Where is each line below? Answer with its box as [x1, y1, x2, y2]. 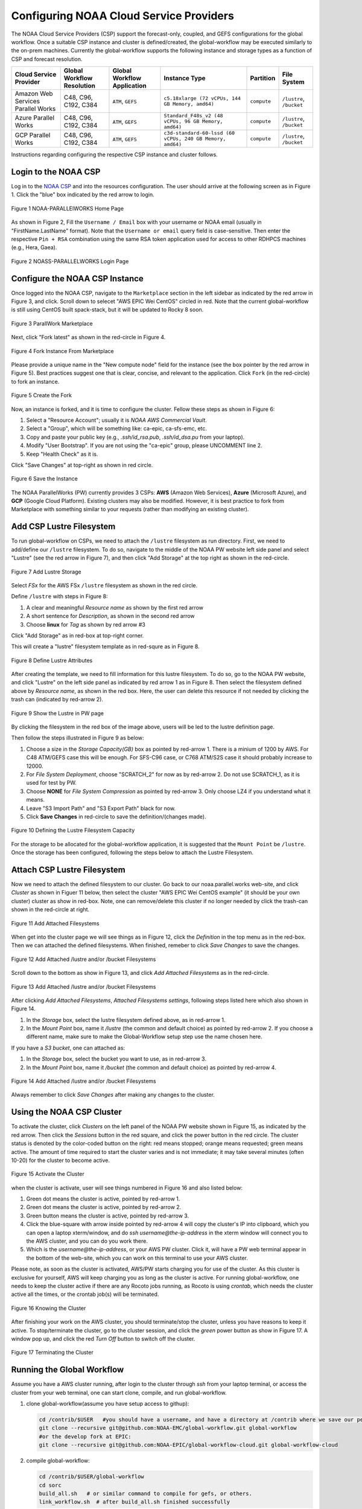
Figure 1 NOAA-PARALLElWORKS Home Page [11, 205, 124, 212]
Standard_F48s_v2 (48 [164, 112, 223, 119]
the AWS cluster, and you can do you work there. [26, 1237, 148, 1245]
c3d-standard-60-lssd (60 [164, 130, 235, 136]
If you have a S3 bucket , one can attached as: [11, 1044, 125, 1051]
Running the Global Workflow [11, 1365, 124, 1375]
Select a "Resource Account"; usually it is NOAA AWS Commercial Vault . [26, 416, 208, 424]
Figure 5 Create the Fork [11, 392, 72, 399]
